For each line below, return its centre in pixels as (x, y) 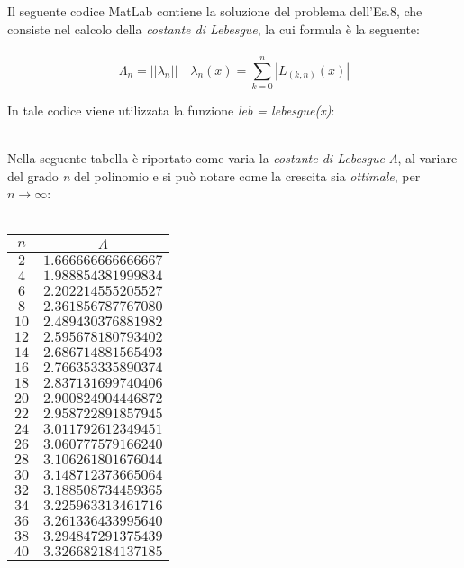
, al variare (428, 158)
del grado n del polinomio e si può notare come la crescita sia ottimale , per (214, 175)
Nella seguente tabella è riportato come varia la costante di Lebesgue (196, 158)
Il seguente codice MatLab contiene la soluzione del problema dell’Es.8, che (215, 11)
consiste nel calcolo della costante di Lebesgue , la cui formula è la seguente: (214, 28)
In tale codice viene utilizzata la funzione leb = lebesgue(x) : (171, 110)
